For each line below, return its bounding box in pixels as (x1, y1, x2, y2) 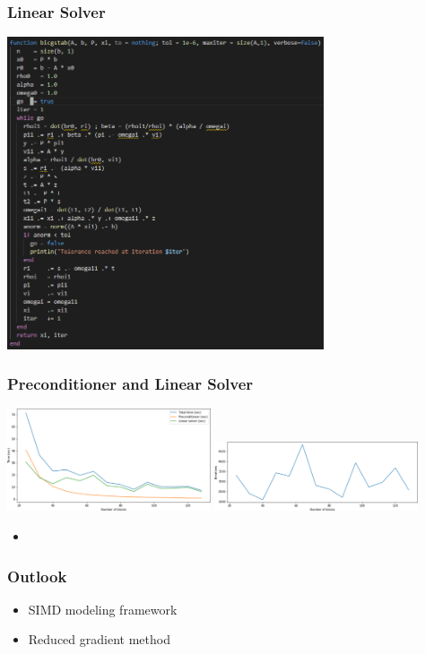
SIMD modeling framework (28, 599, 178, 618)
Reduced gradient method (28, 630, 170, 649)
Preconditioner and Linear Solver (7, 373, 254, 395)
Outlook (7, 564, 67, 587)
